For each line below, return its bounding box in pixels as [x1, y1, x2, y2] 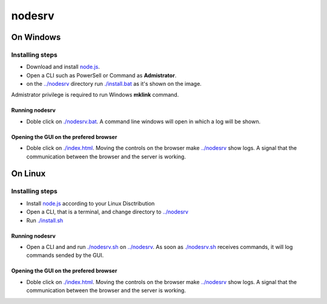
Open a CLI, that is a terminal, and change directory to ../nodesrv [26, 209, 189, 216]
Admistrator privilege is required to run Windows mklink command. [11, 91, 179, 99]
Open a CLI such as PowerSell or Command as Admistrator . [26, 71, 177, 79]
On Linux [11, 169, 46, 179]
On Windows [11, 32, 61, 42]
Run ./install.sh [26, 216, 64, 224]
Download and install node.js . [26, 63, 100, 71]
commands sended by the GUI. [26, 251, 104, 259]
